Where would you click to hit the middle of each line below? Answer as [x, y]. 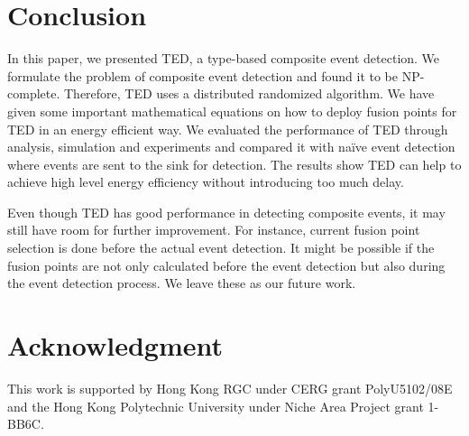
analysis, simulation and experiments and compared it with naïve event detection [231, 147]
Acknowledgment [115, 345]
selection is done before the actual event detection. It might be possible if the [221, 248]
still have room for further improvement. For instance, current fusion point [214, 230]
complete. [34, 93]
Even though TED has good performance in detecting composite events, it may [226, 212]
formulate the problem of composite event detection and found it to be [202, 75]
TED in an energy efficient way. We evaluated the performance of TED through [228, 129]
